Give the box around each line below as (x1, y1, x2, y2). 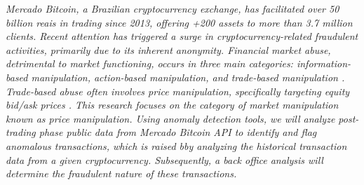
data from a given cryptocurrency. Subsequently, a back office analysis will (6, 152, 323, 167)
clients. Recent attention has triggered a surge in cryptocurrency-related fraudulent (6, 29, 358, 43)
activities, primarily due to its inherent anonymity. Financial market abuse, (6, 42, 331, 57)
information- (296, 56, 351, 71)
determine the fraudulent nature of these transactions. (6, 166, 237, 181)
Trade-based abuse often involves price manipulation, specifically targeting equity (6, 83, 350, 98)
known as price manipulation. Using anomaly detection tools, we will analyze (6, 111, 335, 125)
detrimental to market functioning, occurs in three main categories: (6, 56, 293, 71)
